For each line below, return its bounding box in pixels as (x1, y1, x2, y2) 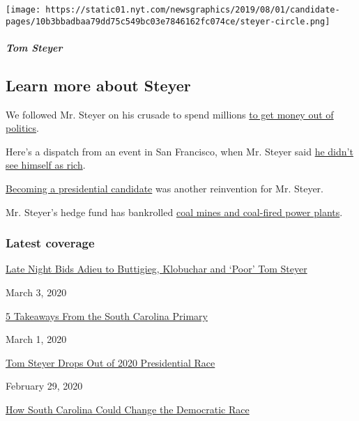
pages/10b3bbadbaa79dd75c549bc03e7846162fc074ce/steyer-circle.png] (6, 16, 330, 26)
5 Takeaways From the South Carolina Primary (6, 308, 208, 323)
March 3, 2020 (6, 285, 67, 300)
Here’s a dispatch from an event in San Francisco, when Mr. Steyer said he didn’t (6, 144, 353, 158)
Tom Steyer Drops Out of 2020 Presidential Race (6, 355, 215, 369)
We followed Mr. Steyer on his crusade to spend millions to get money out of (6, 107, 334, 121)
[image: (6, 5, 41, 15)
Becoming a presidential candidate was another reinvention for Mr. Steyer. (6, 181, 323, 196)
